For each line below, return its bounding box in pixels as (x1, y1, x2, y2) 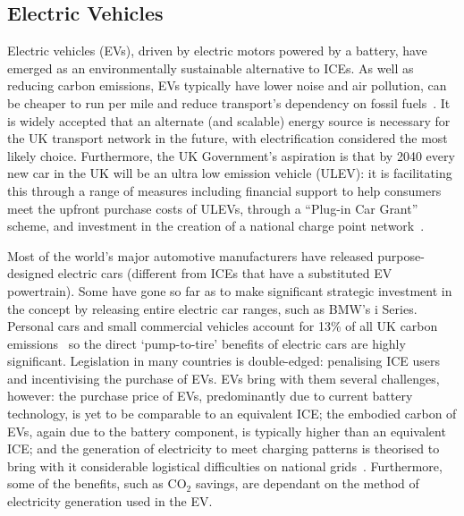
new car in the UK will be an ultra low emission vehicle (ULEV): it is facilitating (7, 164, 452, 182)
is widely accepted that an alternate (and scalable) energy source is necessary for (7, 111, 451, 130)
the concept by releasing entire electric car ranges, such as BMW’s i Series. (7, 299, 418, 317)
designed (7, 264, 55, 283)
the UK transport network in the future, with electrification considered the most (7, 129, 448, 148)
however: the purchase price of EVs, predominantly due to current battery (7, 386, 413, 405)
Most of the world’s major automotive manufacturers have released (7, 246, 374, 265)
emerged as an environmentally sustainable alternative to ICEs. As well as (7, 58, 414, 77)
